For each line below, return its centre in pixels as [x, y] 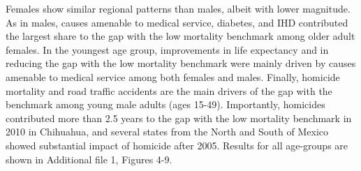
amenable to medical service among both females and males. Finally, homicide [173, 76]
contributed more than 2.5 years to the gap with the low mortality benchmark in [179, 118]
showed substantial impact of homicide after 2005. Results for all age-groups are [177, 145]
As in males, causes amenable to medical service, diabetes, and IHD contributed [177, 22]
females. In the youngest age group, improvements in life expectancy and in [167, 49]
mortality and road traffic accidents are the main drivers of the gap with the [169, 90]
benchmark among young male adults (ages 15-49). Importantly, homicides [165, 104]
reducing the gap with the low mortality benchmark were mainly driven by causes [181, 63]
